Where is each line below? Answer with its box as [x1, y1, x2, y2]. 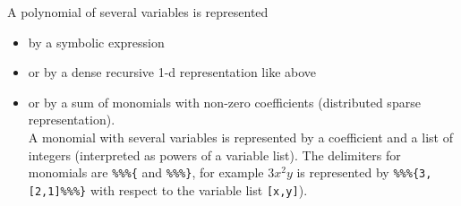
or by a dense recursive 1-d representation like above [28, 63, 317, 82]
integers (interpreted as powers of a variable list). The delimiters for [28, 145, 401, 164]
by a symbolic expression [28, 32, 165, 51]
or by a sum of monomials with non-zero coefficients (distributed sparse [28, 92, 421, 111]
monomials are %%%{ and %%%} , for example [28, 163, 264, 182]
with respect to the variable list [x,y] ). [90, 180, 308, 199]
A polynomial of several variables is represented [7, 3, 269, 21]
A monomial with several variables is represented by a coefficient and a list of [28, 127, 453, 146]
